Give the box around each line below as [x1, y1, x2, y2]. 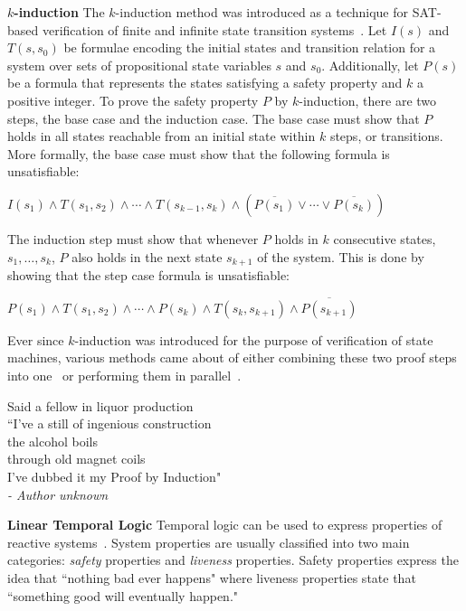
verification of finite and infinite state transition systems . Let [42, 20, 387, 39]
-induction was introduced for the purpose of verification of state [74, 330, 433, 349]
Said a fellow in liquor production [7, 396, 194, 415]
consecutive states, [333, 229, 436, 248]
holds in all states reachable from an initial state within [7, 127, 316, 146]
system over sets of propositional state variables [7, 55, 271, 74]
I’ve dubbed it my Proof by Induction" [7, 466, 222, 485]
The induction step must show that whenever [7, 229, 259, 248]
